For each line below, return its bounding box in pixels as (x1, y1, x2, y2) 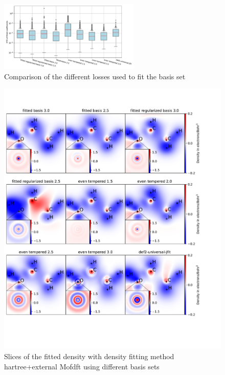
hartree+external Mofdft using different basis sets (4, 361, 160, 371)
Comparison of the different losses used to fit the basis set (4, 71, 186, 81)
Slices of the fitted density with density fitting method (4, 350, 174, 361)
